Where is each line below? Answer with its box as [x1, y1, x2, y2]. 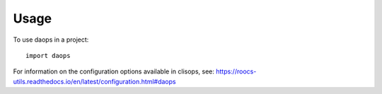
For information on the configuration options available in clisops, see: [13, 67, 215, 76]
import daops [25, 52, 71, 59]
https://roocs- [216, 67, 257, 76]
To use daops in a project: [13, 35, 89, 44]
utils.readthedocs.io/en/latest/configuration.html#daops [13, 77, 176, 86]
